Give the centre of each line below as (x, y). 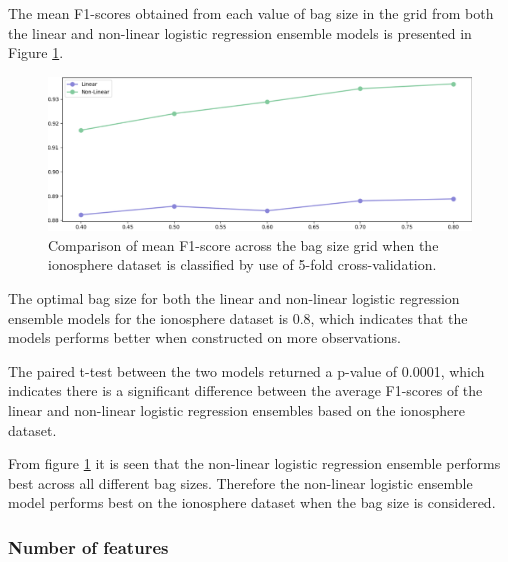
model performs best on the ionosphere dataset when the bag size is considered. (252, 502)
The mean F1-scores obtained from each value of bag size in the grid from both (251, 13)
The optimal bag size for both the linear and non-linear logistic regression (234, 298)
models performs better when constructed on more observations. (204, 337)
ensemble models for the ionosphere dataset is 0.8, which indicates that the (238, 317)
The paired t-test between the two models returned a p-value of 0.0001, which (246, 370)
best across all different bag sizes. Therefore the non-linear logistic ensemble (240, 482)
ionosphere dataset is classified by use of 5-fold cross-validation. (242, 264)
